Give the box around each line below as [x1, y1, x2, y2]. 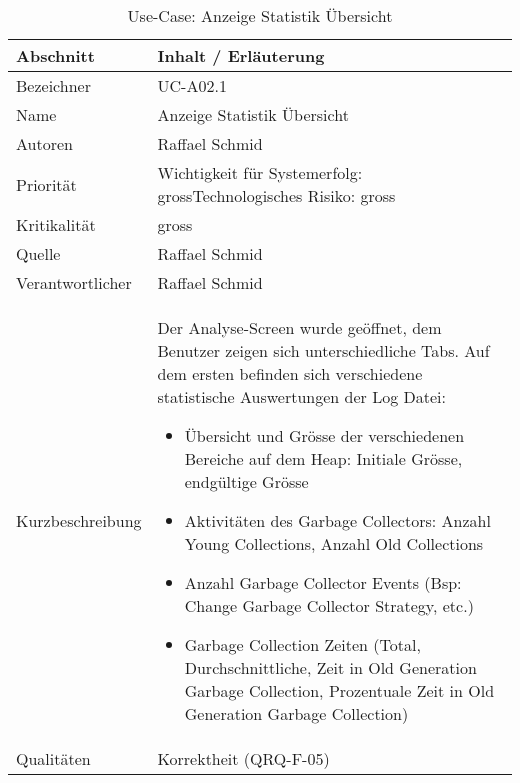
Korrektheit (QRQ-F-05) [157, 747, 330, 770]
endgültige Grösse [184, 470, 309, 493]
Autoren [16, 132, 73, 155]
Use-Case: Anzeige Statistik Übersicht [127, 4, 393, 27]
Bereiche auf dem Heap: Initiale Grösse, [184, 447, 463, 470]
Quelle [16, 242, 61, 265]
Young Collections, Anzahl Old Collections [184, 532, 484, 555]
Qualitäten [16, 747, 91, 770]
